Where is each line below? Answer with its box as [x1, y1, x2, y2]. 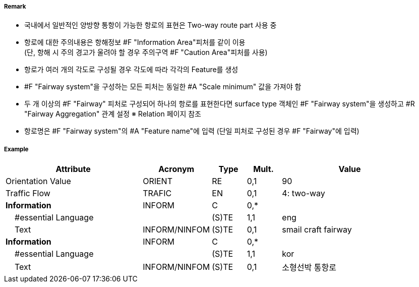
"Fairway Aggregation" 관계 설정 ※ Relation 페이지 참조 [24, 109, 201, 119]
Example [4, 145, 29, 153]
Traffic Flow [6, 188, 50, 199]
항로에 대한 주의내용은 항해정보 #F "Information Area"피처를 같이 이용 [24, 38, 246, 47]
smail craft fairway [282, 224, 352, 235]
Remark [4, 3, 26, 10]
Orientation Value [6, 176, 71, 187]
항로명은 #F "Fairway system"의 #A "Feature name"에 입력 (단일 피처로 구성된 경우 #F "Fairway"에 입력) [24, 127, 360, 136]
